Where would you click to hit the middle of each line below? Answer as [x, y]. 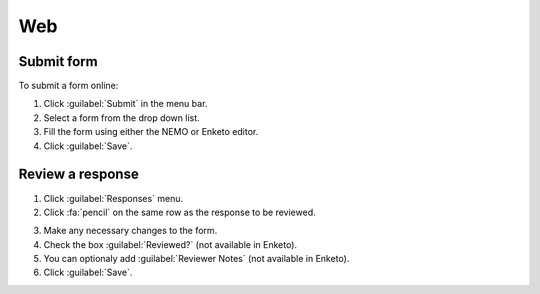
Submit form [58, 61]
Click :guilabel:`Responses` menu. [113, 198]
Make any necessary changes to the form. [130, 231]
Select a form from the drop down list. [121, 117]
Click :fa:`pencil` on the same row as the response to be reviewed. [180, 212]
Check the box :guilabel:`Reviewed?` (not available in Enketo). [170, 244]
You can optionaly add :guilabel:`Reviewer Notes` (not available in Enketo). [196, 259]
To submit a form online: [68, 86]
